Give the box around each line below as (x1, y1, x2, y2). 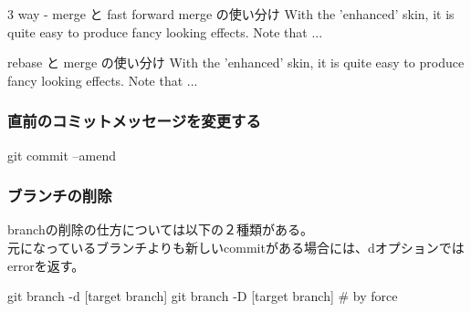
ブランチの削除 (7, 184, 112, 207)
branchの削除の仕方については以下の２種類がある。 (7, 220, 313, 239)
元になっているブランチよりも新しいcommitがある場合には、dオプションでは (7, 238, 465, 256)
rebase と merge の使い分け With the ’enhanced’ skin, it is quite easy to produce (7, 53, 465, 72)
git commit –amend (7, 145, 116, 164)
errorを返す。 (7, 255, 85, 275)
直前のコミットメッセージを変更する (7, 109, 261, 132)
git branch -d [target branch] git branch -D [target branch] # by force (7, 286, 398, 306)
